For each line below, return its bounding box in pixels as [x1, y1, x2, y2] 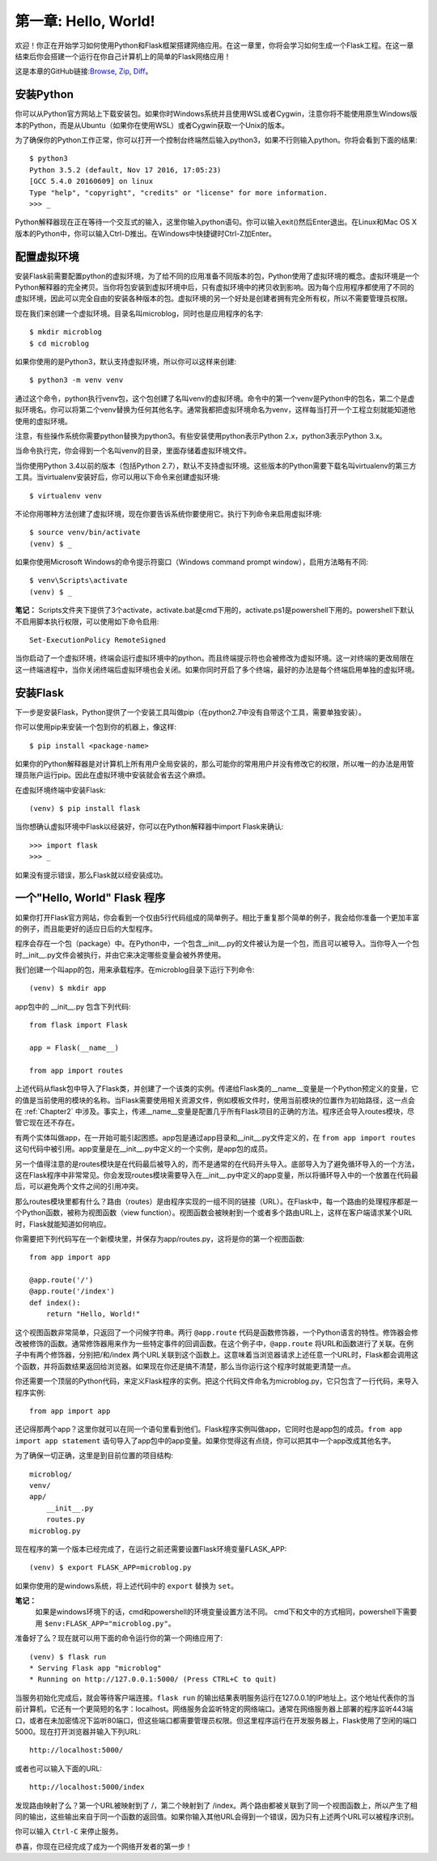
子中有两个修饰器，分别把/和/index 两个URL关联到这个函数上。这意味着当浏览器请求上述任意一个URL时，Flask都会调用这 [15, 1350, 419, 1360]
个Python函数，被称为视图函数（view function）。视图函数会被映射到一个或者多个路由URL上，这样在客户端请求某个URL [15, 1208, 413, 1217]
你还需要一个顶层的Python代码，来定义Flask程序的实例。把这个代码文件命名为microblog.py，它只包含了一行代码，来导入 [15, 1376, 419, 1386]
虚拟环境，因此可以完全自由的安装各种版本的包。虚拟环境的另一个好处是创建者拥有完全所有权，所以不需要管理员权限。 [15, 294, 412, 304]
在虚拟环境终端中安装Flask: [15, 785, 106, 795]
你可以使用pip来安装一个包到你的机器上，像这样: [15, 722, 177, 732]
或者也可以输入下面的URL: [15, 1763, 103, 1773]
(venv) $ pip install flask [29, 804, 141, 814]
